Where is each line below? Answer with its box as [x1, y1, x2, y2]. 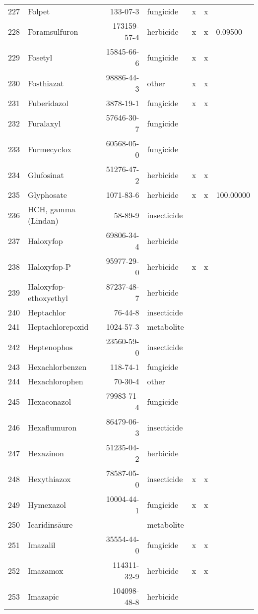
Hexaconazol [28, 395, 71, 407]
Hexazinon [28, 447, 64, 459]
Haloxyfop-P [28, 260, 71, 272]
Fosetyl [28, 51, 53, 63]
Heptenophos [28, 341, 73, 353]
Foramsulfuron [28, 25, 78, 37]
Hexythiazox [28, 473, 71, 485]
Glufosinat [28, 169, 64, 181]
